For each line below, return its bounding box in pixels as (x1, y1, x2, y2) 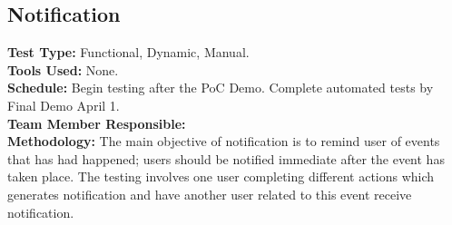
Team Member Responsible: (7, 113, 186, 132)
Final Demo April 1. (7, 95, 120, 114)
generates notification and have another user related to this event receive (7, 184, 412, 203)
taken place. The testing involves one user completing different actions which (7, 167, 435, 186)
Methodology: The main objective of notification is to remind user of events (7, 132, 440, 151)
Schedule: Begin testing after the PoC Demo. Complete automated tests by (7, 78, 434, 97)
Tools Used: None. (7, 60, 119, 79)
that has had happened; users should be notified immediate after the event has (7, 149, 445, 168)
